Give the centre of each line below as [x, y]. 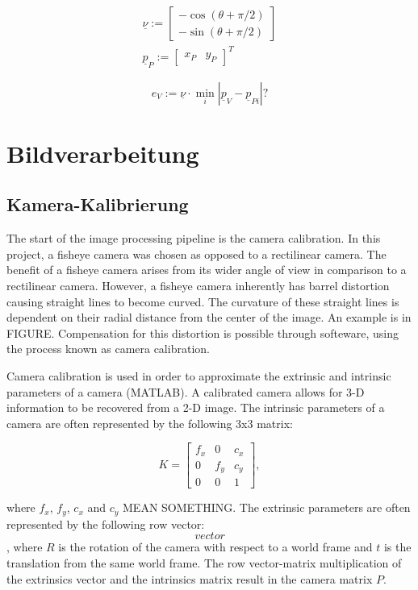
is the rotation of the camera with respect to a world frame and [215, 547]
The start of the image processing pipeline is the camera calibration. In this [194, 238]
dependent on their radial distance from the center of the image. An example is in [209, 317]
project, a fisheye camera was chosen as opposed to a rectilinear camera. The [196, 253]
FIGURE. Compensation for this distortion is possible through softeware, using [203, 332]
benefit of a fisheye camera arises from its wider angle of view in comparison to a [207, 270]
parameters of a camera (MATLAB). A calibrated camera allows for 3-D [186, 391]
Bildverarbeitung [103, 153]
